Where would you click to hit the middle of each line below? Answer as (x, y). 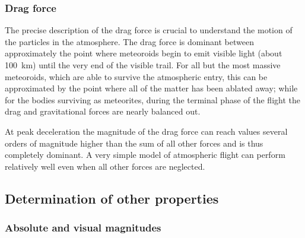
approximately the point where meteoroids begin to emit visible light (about (144, 53)
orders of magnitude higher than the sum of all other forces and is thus (134, 143)
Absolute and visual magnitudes (83, 228)
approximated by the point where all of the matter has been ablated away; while (151, 88)
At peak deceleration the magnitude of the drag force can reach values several (146, 131)
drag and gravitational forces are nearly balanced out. (103, 111)
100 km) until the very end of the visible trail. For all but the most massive (143, 65)
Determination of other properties (112, 198)
